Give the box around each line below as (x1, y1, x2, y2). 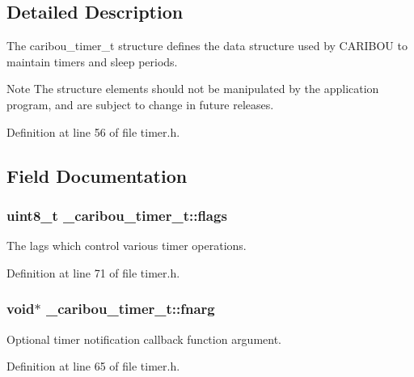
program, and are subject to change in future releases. (6, 95, 274, 112)
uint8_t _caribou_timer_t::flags (6, 205, 227, 225)
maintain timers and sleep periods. (6, 53, 178, 70)
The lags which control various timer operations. (6, 237, 247, 254)
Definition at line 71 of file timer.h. (6, 264, 180, 281)
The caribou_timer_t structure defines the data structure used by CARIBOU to (6, 37, 408, 54)
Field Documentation (6, 163, 188, 188)
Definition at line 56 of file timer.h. (6, 123, 180, 140)
